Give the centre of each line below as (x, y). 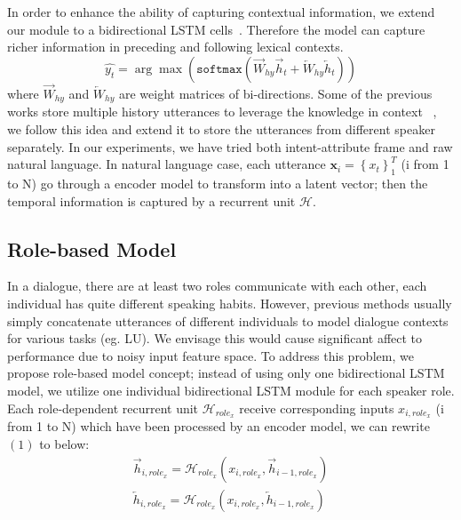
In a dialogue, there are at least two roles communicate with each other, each (217, 286)
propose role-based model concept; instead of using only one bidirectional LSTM (226, 373)
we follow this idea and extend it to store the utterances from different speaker (221, 129)
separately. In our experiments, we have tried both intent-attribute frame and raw (230, 146)
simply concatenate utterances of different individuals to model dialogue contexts (228, 320)
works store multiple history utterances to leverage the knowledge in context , (222, 112)
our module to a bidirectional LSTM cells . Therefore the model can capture (216, 29)
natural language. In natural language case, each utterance (167, 164)
